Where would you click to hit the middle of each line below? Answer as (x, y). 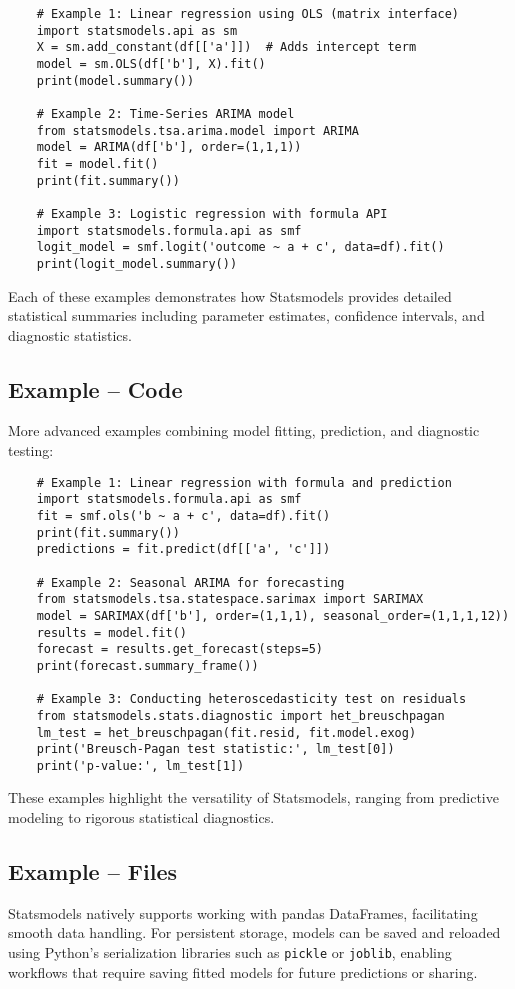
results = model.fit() (111, 632)
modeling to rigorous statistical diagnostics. (141, 817)
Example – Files (93, 871)
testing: (31, 450)
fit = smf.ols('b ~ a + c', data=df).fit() (183, 515)
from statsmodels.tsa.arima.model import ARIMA (197, 130)
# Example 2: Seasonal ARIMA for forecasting (190, 582)
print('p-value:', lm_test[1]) (140, 765)
